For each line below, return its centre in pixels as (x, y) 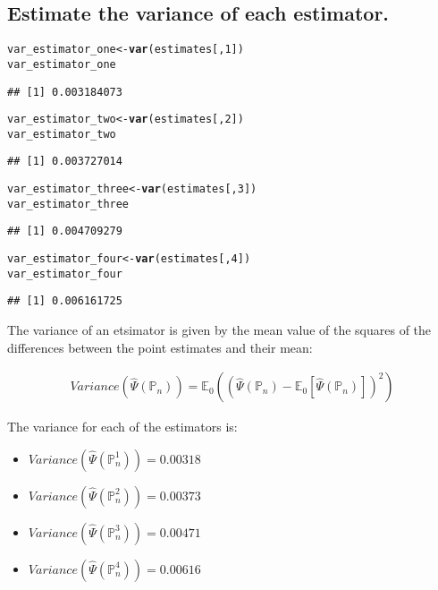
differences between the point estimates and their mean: (160, 347)
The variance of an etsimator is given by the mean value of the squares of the (219, 330)
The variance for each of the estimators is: (122, 427)
